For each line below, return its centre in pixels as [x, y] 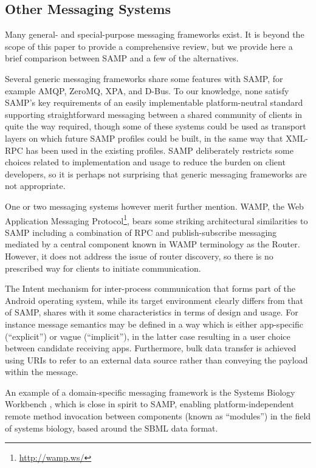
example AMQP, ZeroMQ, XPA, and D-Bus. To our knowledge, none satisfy [147, 90]
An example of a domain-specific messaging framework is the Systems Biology [150, 392]
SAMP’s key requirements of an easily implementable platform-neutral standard [154, 102]
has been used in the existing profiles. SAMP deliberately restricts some [160, 150]
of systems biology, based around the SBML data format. [112, 428]
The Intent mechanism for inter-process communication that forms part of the [150, 288]
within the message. [42, 372]
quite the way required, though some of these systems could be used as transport [156, 126]
